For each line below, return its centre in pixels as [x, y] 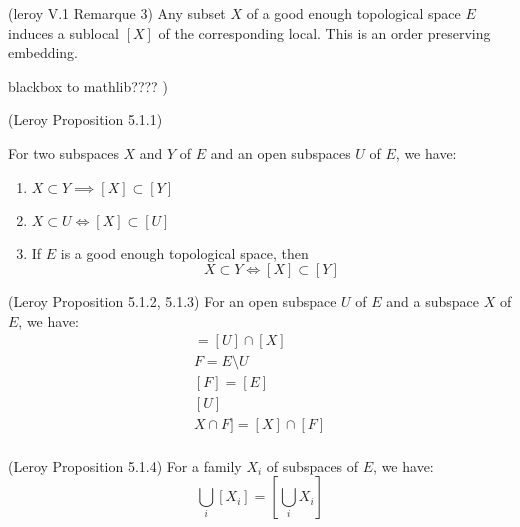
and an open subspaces [280, 152]
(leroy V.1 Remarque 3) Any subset [117, 13]
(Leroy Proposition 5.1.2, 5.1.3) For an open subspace [172, 301]
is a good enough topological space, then [184, 252]
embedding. [43, 52]
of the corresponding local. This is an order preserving [324, 32]
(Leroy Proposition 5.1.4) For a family [125, 465]
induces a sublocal [63, 32]
